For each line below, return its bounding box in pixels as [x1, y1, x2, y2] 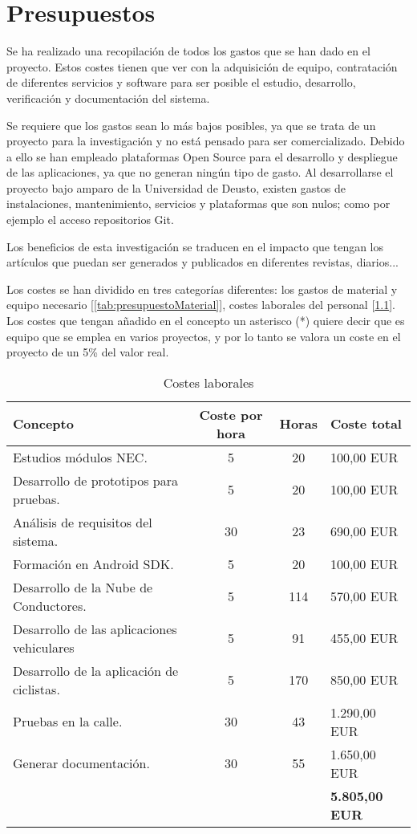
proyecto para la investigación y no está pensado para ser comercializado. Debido [6, 132, 405, 149]
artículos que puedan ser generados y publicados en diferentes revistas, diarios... [6, 254, 399, 271]
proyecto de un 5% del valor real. [6, 344, 169, 360]
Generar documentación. [13, 754, 150, 773]
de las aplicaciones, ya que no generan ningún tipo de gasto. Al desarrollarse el [6, 164, 394, 181]
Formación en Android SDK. [13, 554, 174, 573]
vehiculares [13, 637, 75, 657]
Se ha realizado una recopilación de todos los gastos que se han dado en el [6, 43, 370, 59]
